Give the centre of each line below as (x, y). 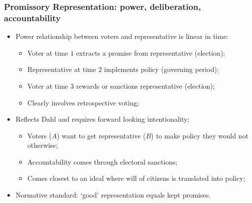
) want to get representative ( (101, 135)
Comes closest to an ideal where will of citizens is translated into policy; (136, 178)
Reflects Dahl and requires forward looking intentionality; (103, 119)
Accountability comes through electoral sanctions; (102, 161)
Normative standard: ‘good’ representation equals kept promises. (113, 195)
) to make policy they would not (200, 135)
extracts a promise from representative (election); (151, 52)
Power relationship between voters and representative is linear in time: (122, 36)
